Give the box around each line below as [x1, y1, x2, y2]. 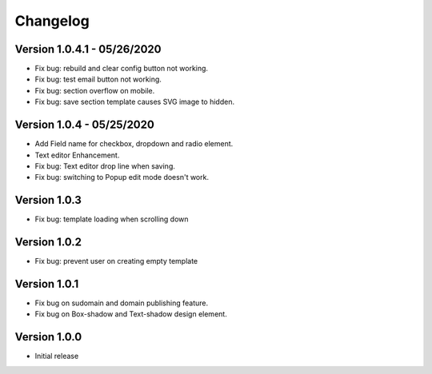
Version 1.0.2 [14, 236, 82, 249]
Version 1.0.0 [14, 330, 82, 344]
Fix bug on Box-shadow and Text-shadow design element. [34, 309, 227, 319]
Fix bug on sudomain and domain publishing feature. [34, 298, 208, 308]
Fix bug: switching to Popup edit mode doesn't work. [34, 173, 210, 182]
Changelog [14, 12, 90, 30]
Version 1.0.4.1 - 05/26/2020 [14, 42, 162, 56]
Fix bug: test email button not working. [34, 74, 162, 84]
